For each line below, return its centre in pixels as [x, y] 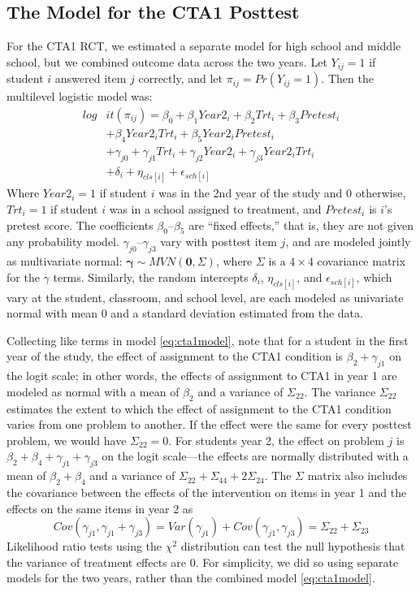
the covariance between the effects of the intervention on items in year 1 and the [207, 492]
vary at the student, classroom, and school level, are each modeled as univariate [205, 297]
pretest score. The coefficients [80, 225]
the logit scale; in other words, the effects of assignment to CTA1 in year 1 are [202, 376]
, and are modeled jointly [348, 242]
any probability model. [63, 242]
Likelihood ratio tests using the [84, 546]
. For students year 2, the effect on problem [276, 440]
